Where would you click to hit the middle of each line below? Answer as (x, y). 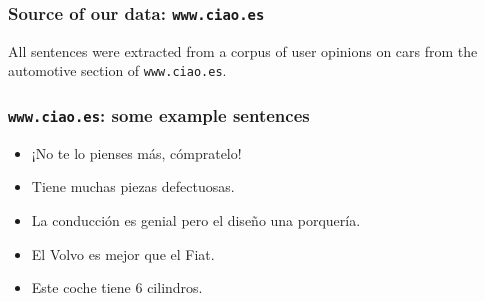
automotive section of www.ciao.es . (117, 70)
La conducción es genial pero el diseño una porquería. (196, 220)
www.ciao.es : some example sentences (159, 114)
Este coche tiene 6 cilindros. (117, 287)
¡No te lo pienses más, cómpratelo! (136, 152)
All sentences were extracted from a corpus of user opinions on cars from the (243, 50)
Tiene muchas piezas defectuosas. (133, 186)
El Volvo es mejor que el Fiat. (123, 253)
